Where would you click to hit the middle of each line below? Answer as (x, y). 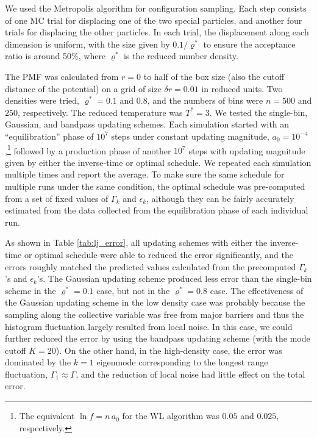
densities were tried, (42, 100)
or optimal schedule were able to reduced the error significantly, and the (158, 254)
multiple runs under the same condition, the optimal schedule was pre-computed (155, 186)
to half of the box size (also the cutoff (214, 76)
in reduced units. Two (242, 88)
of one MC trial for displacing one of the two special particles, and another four (154, 20)
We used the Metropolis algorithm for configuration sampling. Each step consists (156, 8)
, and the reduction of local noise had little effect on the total (191, 374)
